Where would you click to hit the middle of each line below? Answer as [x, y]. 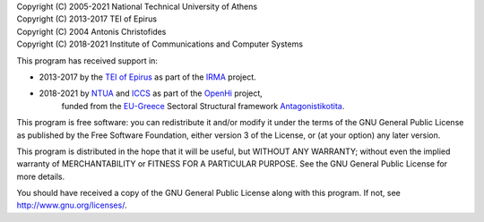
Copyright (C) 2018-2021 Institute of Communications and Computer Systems [160, 44]
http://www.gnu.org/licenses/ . [72, 205]
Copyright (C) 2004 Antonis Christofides [91, 31]
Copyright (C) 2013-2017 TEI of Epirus [86, 19]
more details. [41, 176]
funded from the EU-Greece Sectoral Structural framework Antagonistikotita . [203, 106]
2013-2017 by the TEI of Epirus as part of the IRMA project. [148, 77]
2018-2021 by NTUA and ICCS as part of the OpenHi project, [151, 93]
